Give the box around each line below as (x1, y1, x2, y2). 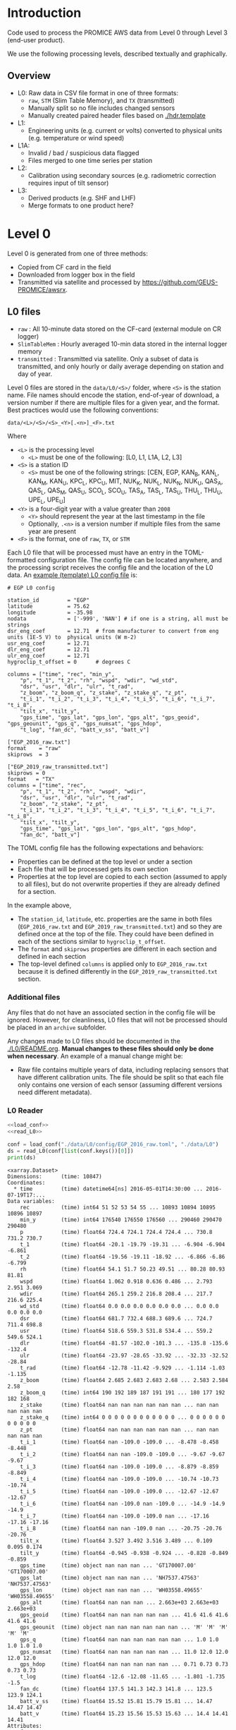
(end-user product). (7, 35, 66, 44)
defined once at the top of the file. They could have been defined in (17, 929, 214, 938)
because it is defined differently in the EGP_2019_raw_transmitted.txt (17, 967, 218, 975)
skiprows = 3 (7, 751, 49, 758)
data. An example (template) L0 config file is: (7, 570, 138, 579)
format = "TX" (7, 775, 55, 782)
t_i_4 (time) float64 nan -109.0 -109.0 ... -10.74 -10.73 (20, 1475, 219, 1482)
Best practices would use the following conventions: (7, 406, 159, 414)
